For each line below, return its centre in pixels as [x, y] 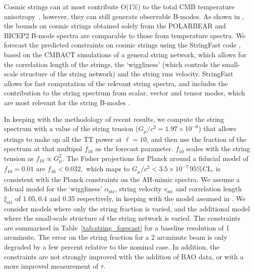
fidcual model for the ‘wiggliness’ [53, 189]
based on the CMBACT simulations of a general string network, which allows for [125, 54]
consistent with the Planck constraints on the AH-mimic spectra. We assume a [122, 179]
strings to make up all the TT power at [63, 139]
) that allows [217, 128]
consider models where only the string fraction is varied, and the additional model [127, 208]
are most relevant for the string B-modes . [67, 102]
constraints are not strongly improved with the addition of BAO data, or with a [124, 256]
